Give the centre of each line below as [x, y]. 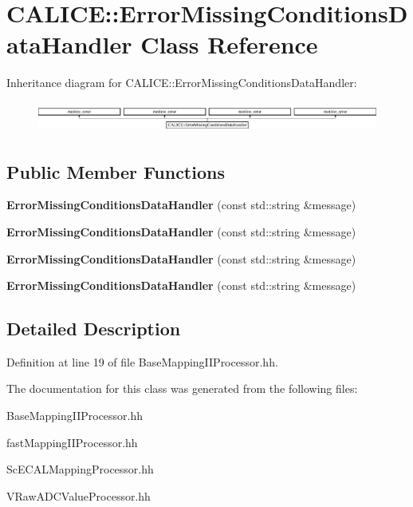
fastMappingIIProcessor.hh [72, 442]
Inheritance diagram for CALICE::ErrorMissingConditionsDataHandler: [182, 83]
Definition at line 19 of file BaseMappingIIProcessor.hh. [142, 361]
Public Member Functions [116, 171]
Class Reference [229, 44]
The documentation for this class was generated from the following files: [182, 388]
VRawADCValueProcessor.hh [79, 495]
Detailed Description [94, 329]
